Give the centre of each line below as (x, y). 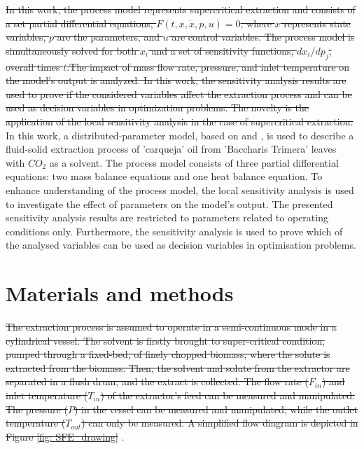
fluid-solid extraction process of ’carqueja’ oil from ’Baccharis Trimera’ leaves (171, 149)
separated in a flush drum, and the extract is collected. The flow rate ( (157, 381)
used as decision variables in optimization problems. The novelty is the (157, 108)
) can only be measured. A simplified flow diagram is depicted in (220, 423)
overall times (33, 66)
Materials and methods (120, 293)
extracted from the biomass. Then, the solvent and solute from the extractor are (178, 367)
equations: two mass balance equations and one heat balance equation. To (164, 176)
